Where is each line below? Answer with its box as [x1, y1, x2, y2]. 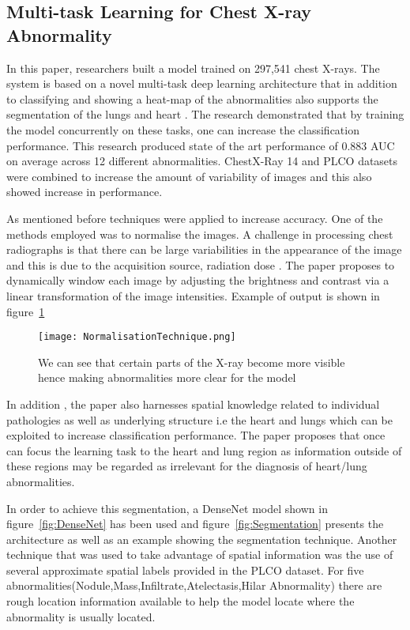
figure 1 [6, 303, 45, 319]
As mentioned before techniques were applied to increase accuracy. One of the [6, 209, 383, 226]
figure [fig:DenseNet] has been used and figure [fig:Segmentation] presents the [6, 515, 384, 532]
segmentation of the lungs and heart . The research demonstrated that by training [6, 106, 404, 123]
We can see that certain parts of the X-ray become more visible [38, 353, 345, 370]
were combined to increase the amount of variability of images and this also [6, 168, 372, 184]
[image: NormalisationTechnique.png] [38, 331, 236, 343]
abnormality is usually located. [6, 608, 156, 624]
